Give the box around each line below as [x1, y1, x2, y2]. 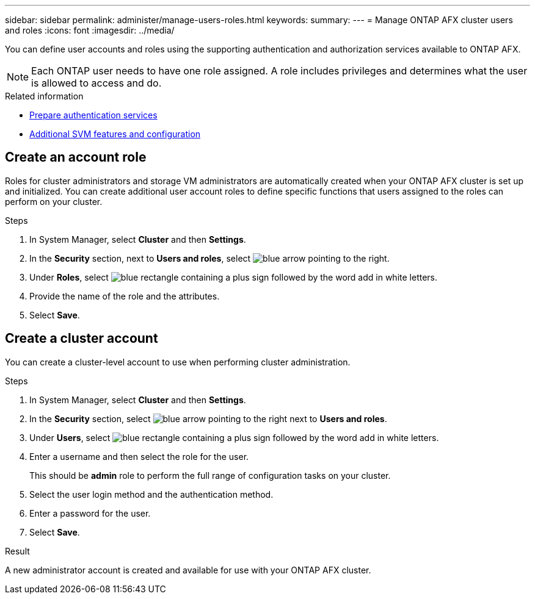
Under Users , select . [29, 432, 439, 443]
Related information [5, 91, 84, 101]
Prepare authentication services [29, 110, 158, 120]
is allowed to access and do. [31, 77, 162, 89]
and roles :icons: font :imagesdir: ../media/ [5, 25, 175, 35]
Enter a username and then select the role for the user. [29, 451, 249, 462]
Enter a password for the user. [29, 508, 151, 518]
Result [5, 545, 30, 556]
